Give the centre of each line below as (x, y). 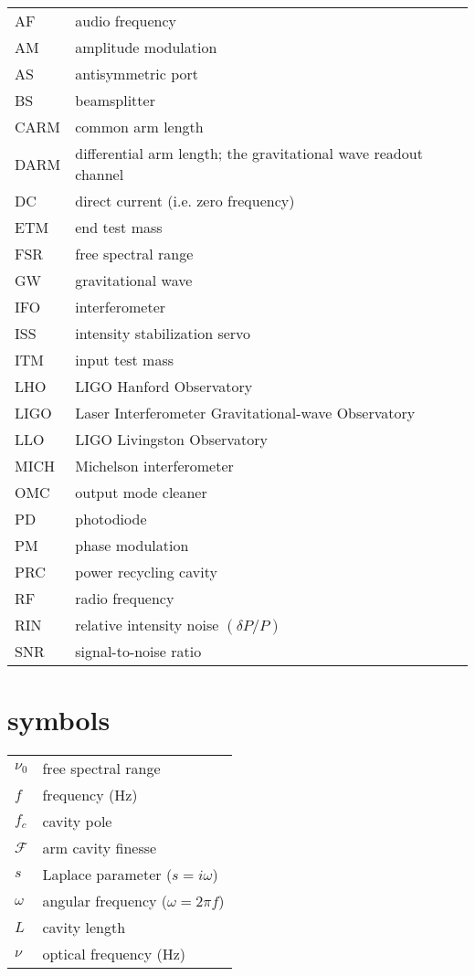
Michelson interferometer (154, 466)
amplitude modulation (146, 47)
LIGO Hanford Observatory (164, 386)
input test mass (125, 360)
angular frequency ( (105, 901)
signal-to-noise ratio (138, 651)
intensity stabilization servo (163, 333)
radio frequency (125, 598)
